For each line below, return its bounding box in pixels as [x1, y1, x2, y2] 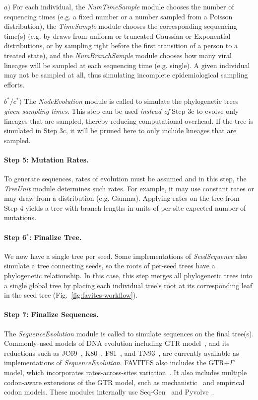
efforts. [4, 79, 25, 89]
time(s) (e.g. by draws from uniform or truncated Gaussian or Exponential [4, 30, 231, 41]
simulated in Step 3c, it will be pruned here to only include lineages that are [4, 125, 237, 136]
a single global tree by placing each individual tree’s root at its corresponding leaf [4, 280, 253, 290]
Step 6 [4, 232, 26, 242]
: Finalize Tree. [29, 232, 82, 242]
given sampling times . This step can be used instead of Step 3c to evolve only [4, 105, 239, 116]
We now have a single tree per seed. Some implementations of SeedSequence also [4, 250, 248, 261]
